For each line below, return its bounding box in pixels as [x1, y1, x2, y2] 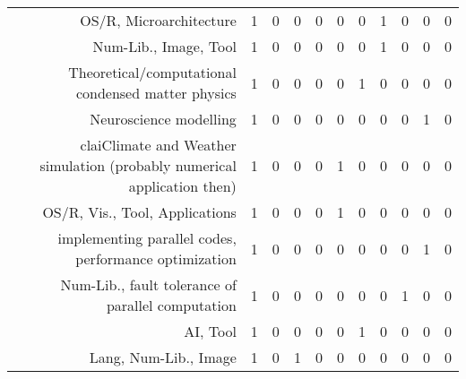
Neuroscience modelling [90, 108, 237, 129]
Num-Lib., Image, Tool [92, 36, 237, 56]
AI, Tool [184, 321, 237, 341]
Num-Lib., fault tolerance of [60, 274, 237, 295]
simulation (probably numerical [39, 155, 237, 176]
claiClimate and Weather [80, 134, 237, 155]
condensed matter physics [75, 82, 237, 103]
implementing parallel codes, [57, 228, 237, 248]
